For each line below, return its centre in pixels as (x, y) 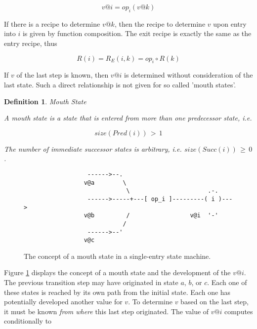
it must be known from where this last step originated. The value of (107, 311)
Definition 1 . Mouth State (45, 101)
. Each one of (227, 282)
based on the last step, (215, 302)
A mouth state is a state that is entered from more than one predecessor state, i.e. (128, 118)
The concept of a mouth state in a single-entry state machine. (117, 256)
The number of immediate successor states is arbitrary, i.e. (93, 148)
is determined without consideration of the (189, 75)
